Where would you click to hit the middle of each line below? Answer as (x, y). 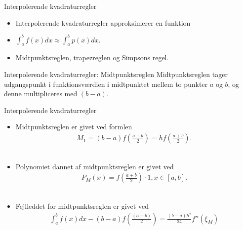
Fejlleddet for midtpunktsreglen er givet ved (82, 206)
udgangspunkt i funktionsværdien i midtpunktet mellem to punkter (106, 84)
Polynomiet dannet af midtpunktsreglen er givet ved (95, 166)
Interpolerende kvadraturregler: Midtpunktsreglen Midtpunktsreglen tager (116, 74)
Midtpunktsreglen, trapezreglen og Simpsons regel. (92, 57)
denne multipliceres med (41, 94)
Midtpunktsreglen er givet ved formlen (74, 127)
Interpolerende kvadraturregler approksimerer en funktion (103, 22)
